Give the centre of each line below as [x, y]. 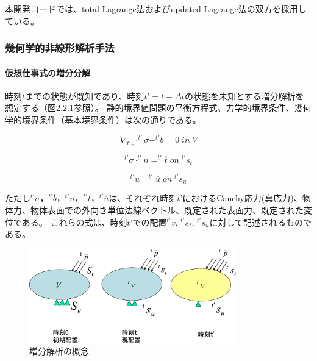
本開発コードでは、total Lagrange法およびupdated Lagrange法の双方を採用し [156, 9]
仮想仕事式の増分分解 [48, 72]
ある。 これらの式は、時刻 [74, 222]
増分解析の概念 [59, 351]
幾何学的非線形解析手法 [60, 48]
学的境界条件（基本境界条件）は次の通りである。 [103, 120]
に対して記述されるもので [261, 222]
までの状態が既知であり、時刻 [85, 95]
